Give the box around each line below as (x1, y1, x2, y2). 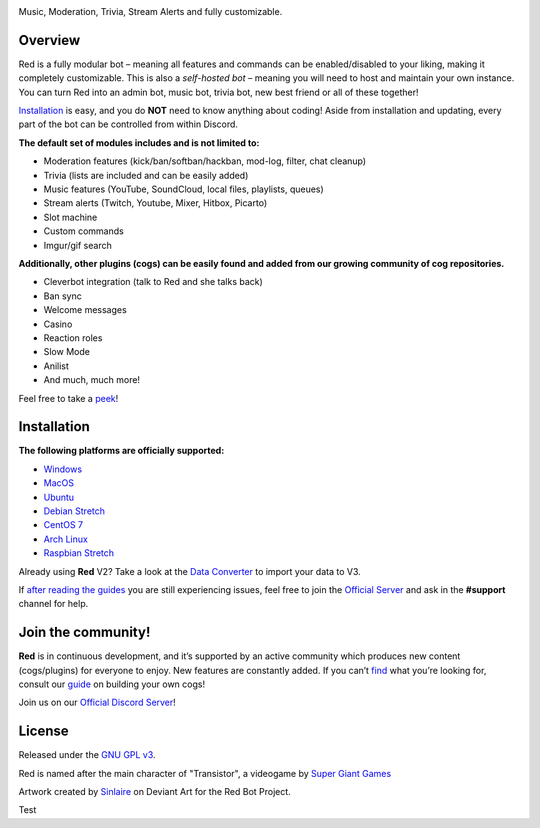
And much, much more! (43, 374, 140, 386)
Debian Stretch (43, 505, 105, 517)
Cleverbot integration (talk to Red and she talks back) (43, 276, 264, 288)
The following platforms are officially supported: (18, 445, 225, 457)
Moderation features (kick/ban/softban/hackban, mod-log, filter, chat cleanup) (43, 155, 367, 167)
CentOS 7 (43, 519, 84, 531)
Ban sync (43, 290, 82, 302)
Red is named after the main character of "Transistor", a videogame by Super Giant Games (18, 767, 392, 779)
